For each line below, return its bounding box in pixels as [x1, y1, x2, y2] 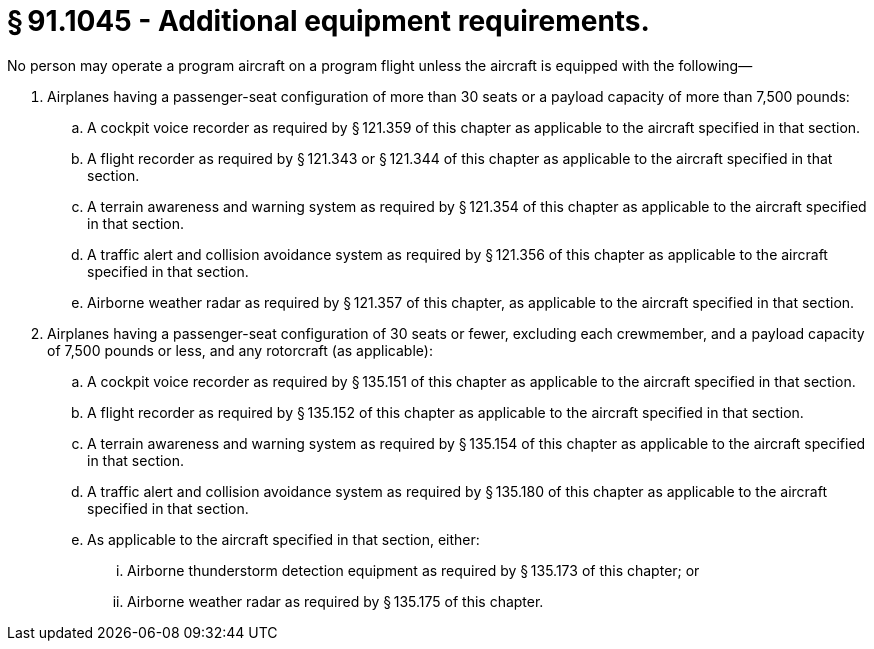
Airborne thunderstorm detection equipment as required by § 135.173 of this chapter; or [127, 561, 700, 579]
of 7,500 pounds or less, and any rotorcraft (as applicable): [47, 341, 433, 359]
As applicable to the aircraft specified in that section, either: [87, 530, 480, 548]
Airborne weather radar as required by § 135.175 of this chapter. [127, 592, 544, 610]
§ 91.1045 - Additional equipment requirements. [7, 4, 650, 38]
